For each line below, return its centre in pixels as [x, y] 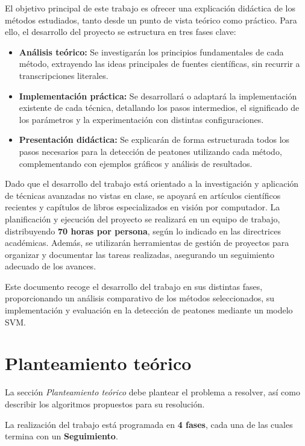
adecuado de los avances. [51, 266]
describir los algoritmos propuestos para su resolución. [105, 404]
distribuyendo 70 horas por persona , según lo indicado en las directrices [143, 231]
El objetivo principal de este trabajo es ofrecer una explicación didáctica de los [150, 8]
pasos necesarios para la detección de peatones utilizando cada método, [150, 151]
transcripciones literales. [64, 75]
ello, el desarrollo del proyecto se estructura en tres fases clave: [121, 32]
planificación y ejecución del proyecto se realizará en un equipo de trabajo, [143, 218]
